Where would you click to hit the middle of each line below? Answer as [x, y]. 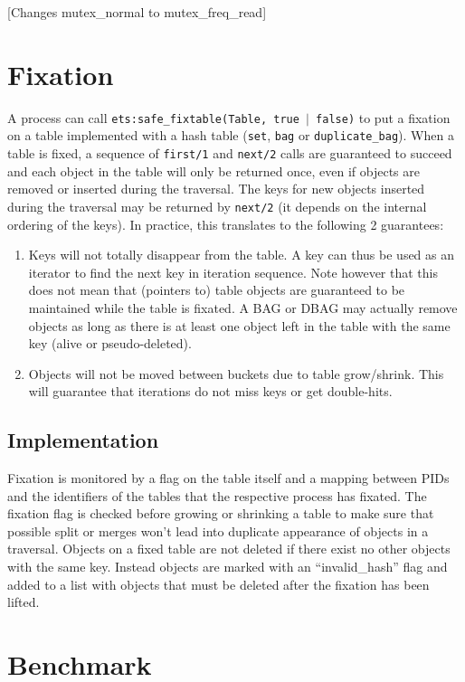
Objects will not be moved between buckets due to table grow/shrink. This [236, 373]
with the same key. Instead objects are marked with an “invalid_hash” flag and [228, 567]
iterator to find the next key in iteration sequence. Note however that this [233, 272]
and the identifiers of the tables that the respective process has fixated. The [217, 495]
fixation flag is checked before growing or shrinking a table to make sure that [221, 513]
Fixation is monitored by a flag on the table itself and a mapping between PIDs [228, 478]
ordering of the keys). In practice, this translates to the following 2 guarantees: [226, 224]
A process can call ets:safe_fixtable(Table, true [153, 117]
